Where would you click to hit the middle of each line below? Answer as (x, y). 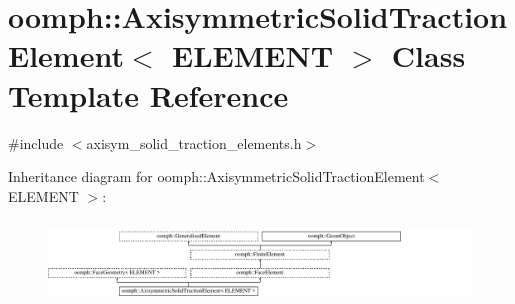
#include (36, 142)
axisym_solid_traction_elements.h (194, 142)
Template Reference (148, 94)
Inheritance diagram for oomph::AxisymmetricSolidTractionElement (216, 176)
